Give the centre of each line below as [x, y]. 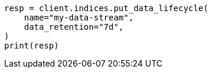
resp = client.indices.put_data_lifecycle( [106, 8]
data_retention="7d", [74, 27]
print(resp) [32, 46]
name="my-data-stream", [79, 18]
